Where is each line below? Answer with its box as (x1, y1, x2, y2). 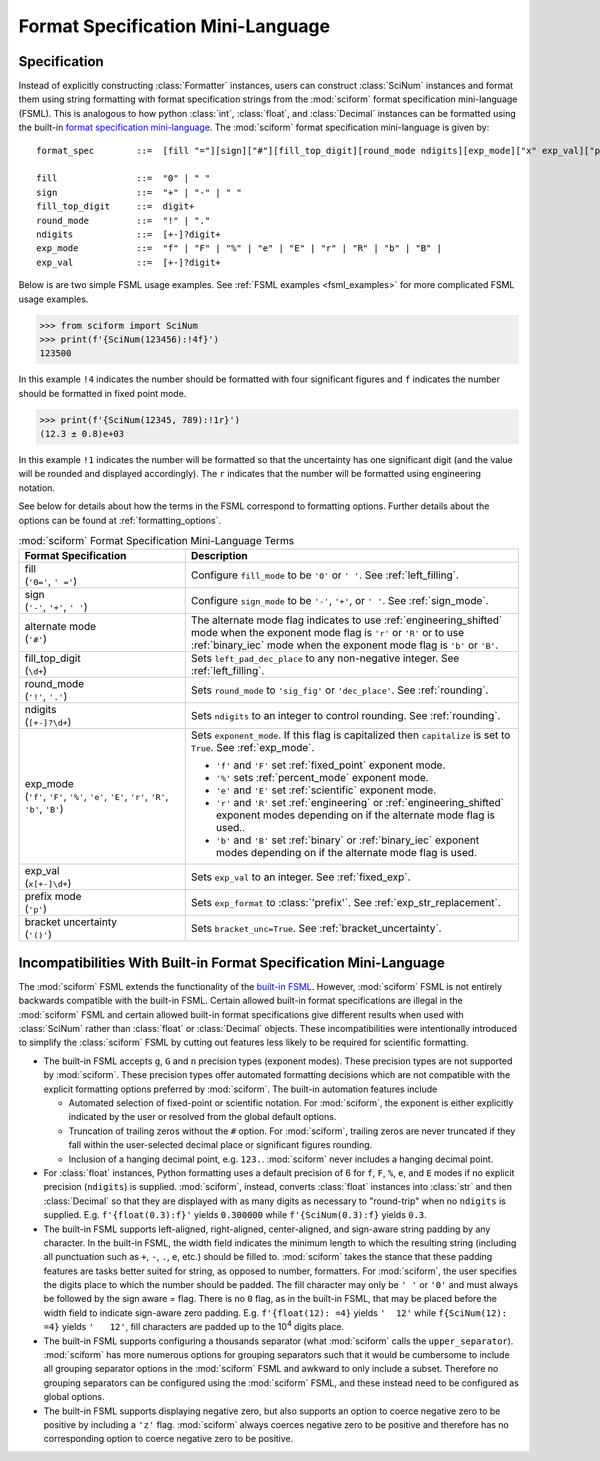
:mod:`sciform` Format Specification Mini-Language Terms (18, 534, 295, 548)
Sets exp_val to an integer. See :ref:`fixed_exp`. (190, 870, 411, 884)
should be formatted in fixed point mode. (18, 387, 187, 399)
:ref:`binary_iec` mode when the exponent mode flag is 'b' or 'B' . (190, 638, 499, 652)
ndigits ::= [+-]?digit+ (36, 228, 222, 240)
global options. (43, 1391, 105, 1403)
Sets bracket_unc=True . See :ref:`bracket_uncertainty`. (190, 921, 442, 935)
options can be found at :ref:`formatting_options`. (18, 514, 222, 526)
